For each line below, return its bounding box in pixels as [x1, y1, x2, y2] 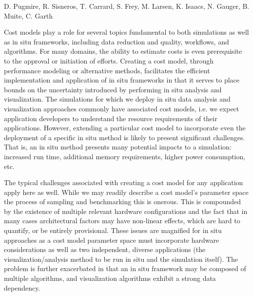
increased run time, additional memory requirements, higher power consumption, [4, 151, 246, 161]
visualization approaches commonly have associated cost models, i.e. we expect [4, 103, 239, 113]
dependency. [4, 282, 40, 293]
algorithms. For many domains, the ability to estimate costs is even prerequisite [4, 46, 242, 56]
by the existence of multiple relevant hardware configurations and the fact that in [4, 206, 248, 216]
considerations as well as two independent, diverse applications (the [4, 244, 206, 254]
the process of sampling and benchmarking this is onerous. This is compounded [4, 196, 241, 207]
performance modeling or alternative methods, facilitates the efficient [4, 65, 210, 75]
